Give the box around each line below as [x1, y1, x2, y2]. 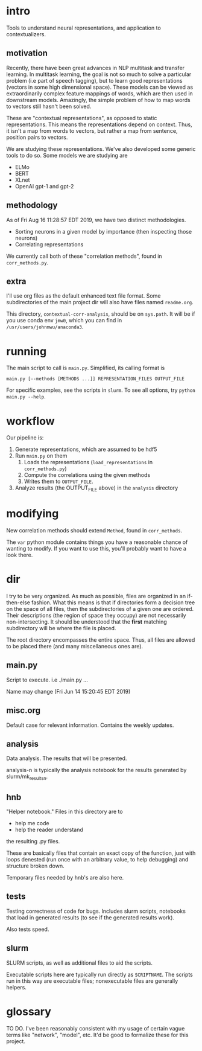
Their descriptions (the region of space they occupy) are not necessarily [6, 612, 186, 619]
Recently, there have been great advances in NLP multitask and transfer [6, 64, 185, 71]
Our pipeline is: [6, 434, 44, 441]
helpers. [6, 983, 27, 991]
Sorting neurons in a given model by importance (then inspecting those [14, 228, 192, 235]
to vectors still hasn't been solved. [6, 103, 92, 110]
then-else [6, 599, 30, 606]
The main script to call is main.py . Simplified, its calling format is [6, 364, 165, 372]
